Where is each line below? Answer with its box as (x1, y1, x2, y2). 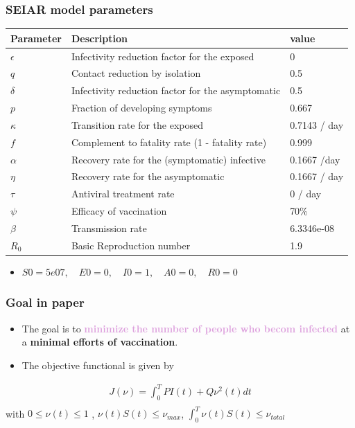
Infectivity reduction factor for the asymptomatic (71, 83, 281, 98)
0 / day (290, 186, 322, 201)
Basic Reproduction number (71, 238, 191, 252)
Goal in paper (6, 294, 85, 311)
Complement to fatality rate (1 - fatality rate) (71, 134, 267, 149)
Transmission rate (71, 221, 147, 235)
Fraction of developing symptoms (71, 100, 212, 115)
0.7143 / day (290, 117, 344, 132)
